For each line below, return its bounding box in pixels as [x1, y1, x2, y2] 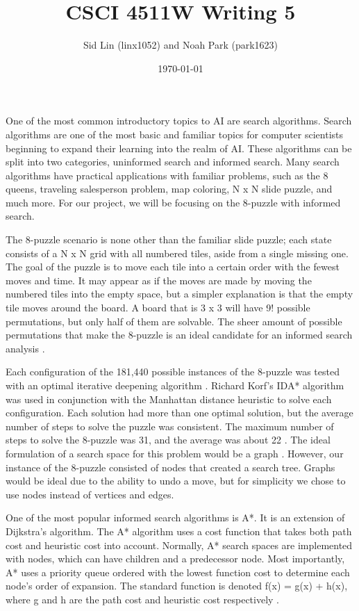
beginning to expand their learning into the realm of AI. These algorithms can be [6, 140, 352, 155]
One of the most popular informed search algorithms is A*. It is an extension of [6, 510, 345, 525]
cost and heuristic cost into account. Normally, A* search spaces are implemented [6, 537, 353, 552]
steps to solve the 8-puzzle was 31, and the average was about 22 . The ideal [6, 432, 331, 447]
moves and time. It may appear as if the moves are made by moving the [6, 272, 312, 287]
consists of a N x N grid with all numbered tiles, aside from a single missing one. [6, 245, 349, 260]
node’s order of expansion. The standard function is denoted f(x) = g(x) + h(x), [6, 578, 348, 593]
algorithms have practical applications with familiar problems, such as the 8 [6, 168, 328, 182]
